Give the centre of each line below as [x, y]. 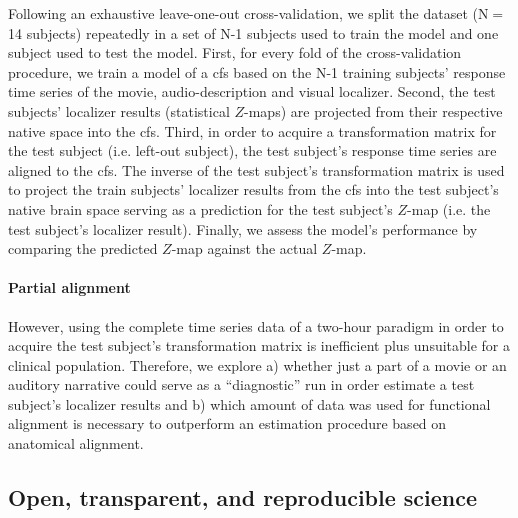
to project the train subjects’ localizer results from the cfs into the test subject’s [253, 189]
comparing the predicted [83, 248]
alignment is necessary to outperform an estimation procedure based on [227, 423]
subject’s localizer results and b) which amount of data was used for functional [249, 403]
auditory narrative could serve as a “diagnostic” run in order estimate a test [241, 384]
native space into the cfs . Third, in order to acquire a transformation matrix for [252, 130]
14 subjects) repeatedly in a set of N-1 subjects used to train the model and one [253, 32]
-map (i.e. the [449, 208]
